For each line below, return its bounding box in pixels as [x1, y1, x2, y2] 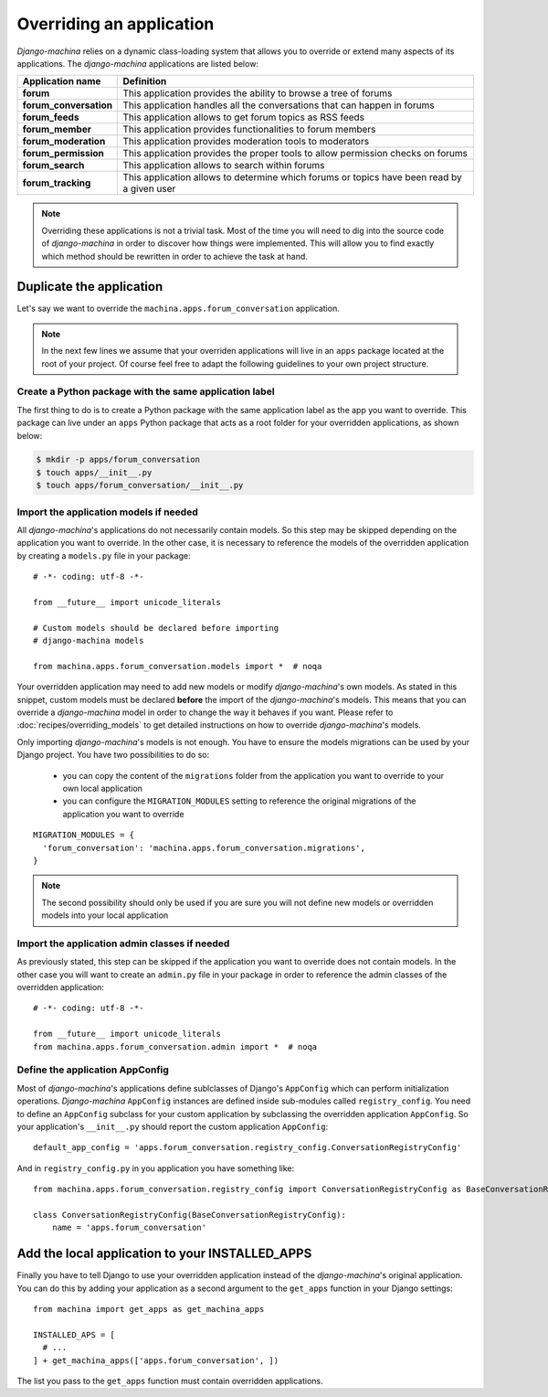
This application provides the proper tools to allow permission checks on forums [122, 147, 469, 160]
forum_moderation [22, 135, 106, 148]
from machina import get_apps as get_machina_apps [33, 1304, 265, 1314]
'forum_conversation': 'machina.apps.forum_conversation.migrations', [42, 842, 365, 853]
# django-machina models [33, 635, 144, 646]
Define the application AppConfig [16, 1063, 169, 1076]
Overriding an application [16, 14, 215, 34]
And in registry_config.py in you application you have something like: [16, 1162, 295, 1174]
